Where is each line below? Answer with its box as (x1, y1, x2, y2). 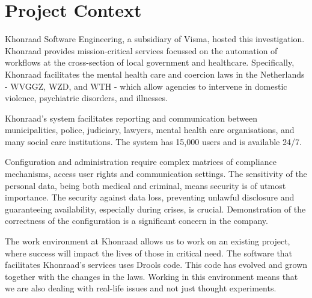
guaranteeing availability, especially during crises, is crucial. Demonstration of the (5, 202, 306, 215)
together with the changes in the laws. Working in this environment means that (5, 270, 298, 282)
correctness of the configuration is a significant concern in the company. (5, 214, 268, 227)
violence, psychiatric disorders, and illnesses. (5, 92, 168, 104)
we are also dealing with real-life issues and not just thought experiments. (5, 282, 277, 294)
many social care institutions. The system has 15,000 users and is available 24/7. (5, 135, 302, 147)
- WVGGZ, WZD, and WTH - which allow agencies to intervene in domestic (5, 79, 287, 92)
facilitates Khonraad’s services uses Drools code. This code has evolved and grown (5, 258, 308, 271)
